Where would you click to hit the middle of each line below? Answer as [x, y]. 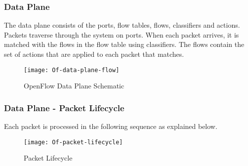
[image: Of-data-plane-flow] [72, 70]
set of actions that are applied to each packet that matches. [94, 54]
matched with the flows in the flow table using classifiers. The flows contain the [124, 44]
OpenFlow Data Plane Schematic [74, 86]
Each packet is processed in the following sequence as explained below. [111, 126]
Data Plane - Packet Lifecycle [64, 107]
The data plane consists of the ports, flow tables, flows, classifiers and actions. [122, 25]
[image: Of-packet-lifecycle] [73, 142]
